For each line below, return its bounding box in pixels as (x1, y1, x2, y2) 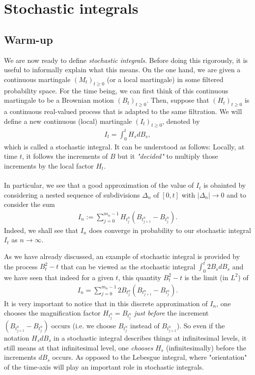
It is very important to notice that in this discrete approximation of (4, 298, 208, 308)
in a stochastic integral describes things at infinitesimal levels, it (54, 332, 247, 343)
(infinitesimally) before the (166, 342, 246, 352)
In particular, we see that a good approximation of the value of (4, 180, 194, 190)
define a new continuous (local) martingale (4, 115, 132, 126)
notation (4, 332, 29, 343)
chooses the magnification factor (4, 308, 101, 318)
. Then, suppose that (146, 95, 209, 105)
